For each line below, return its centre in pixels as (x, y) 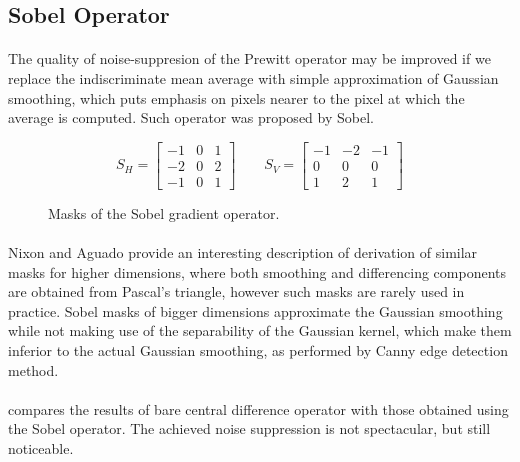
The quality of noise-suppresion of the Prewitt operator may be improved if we (249, 58)
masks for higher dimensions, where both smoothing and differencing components (257, 271)
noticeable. (41, 447)
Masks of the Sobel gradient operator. (164, 212)
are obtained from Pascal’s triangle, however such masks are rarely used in (236, 291)
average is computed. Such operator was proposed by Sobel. (191, 117)
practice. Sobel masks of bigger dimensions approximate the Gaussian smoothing (255, 310)
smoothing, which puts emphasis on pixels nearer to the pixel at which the (236, 97)
